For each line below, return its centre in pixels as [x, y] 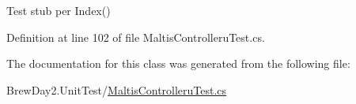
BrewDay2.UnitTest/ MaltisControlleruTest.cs [117, 89]
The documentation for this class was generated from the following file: [178, 63]
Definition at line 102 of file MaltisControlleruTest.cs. [136, 37]
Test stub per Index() [59, 10]
